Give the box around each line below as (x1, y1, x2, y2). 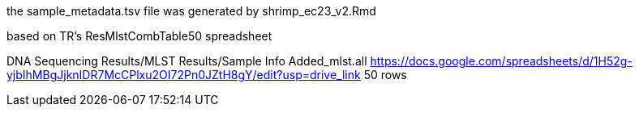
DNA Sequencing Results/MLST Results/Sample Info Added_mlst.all (6, 54, 367, 68)
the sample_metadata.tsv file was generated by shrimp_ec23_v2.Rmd (6, 4, 376, 18)
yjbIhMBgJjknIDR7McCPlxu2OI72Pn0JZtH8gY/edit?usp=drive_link (6, 68, 361, 82)
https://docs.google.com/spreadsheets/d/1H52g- (370, 54, 633, 68)
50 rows (363, 68, 407, 82)
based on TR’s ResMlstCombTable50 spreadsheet (6, 29, 272, 43)
